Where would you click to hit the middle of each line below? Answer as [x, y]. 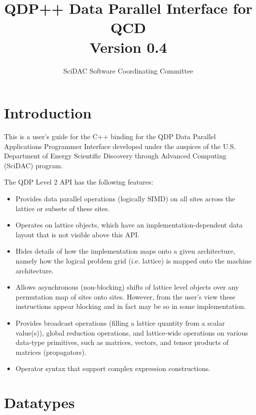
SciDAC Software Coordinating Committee [128, 70]
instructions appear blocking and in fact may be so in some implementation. [131, 306]
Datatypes [39, 402]
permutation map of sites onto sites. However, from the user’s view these [125, 296]
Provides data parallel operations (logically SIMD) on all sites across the [125, 198]
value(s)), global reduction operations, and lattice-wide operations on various [132, 332]
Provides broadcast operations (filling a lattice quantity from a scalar [120, 322]
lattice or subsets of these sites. [63, 208]
